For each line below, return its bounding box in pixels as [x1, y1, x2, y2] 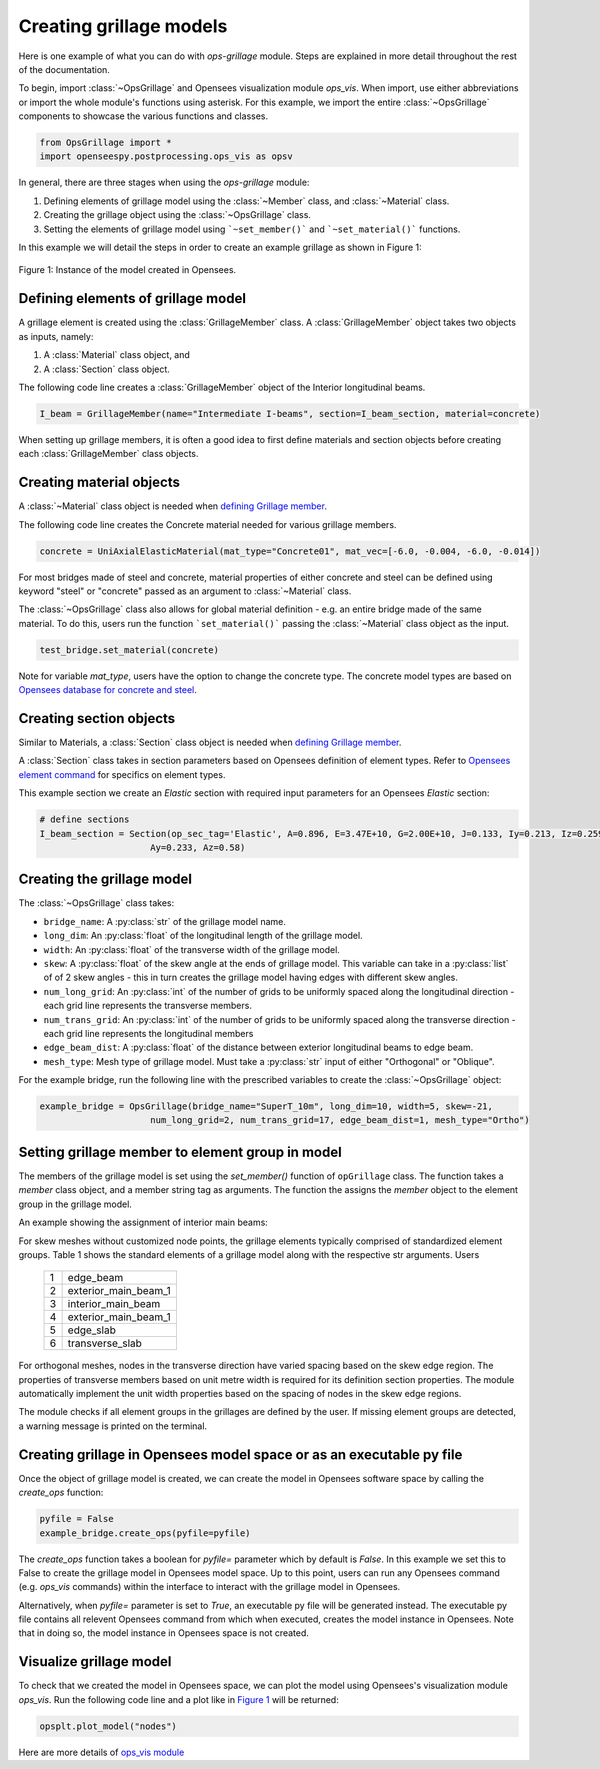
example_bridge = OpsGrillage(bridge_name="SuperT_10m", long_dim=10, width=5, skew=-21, [39, 1101, 494, 1112]
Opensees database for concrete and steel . [18, 684, 197, 696]
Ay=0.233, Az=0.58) [150, 841, 246, 853]
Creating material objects [18, 474, 180, 491]
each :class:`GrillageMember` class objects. [18, 448, 199, 460]
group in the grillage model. [18, 1198, 132, 1210]
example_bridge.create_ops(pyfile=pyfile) [39, 1527, 251, 1539]
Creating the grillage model [18, 871, 192, 888]
